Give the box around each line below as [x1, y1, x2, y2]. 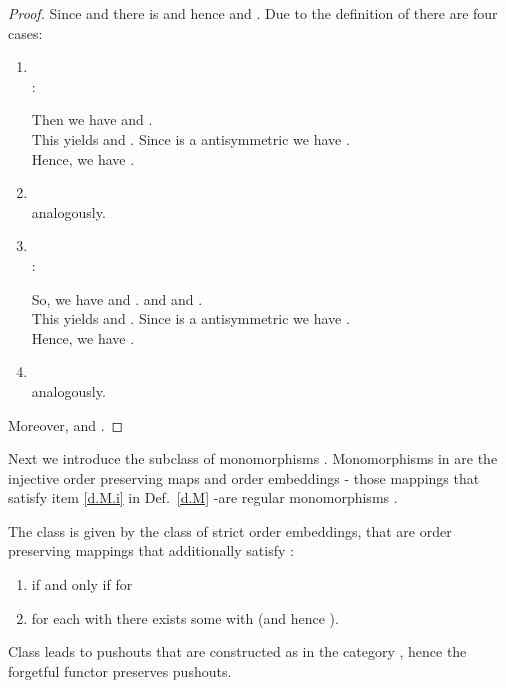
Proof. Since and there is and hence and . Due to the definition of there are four [8, 3, 498, 23]
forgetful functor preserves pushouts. [8, 660, 232, 681]
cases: [8, 22, 43, 43]
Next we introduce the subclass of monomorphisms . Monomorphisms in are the [8, 448, 498, 469]
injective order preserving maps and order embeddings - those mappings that [8, 467, 480, 488]
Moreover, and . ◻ [8, 414, 124, 435]
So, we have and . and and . [31, 288, 203, 309]
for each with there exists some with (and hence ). [31, 607, 339, 628]
